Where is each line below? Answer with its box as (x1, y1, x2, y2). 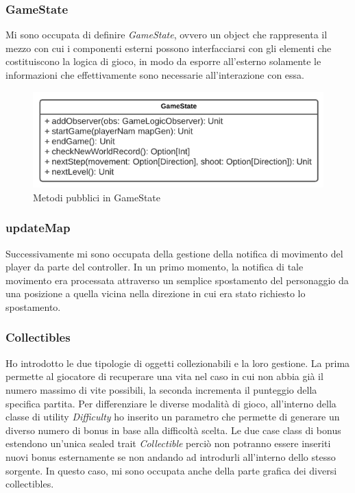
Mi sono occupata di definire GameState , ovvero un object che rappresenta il (5, 27, 328, 42)
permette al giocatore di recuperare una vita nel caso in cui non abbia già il (5, 369, 323, 383)
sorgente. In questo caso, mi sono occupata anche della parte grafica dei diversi (5, 463, 337, 477)
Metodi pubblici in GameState (33, 190, 161, 204)
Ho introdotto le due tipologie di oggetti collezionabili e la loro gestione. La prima (5, 355, 350, 370)
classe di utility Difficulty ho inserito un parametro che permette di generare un (5, 409, 340, 424)
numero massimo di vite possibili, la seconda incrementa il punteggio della (5, 382, 317, 396)
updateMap (5, 219, 71, 236)
